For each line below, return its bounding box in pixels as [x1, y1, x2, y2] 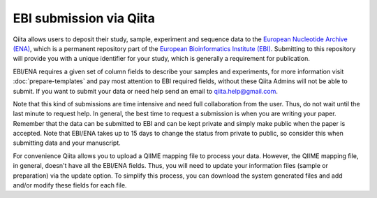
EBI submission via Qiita [13, 10, 155, 26]
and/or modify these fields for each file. [13, 181, 127, 190]
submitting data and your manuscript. [13, 139, 121, 147]
